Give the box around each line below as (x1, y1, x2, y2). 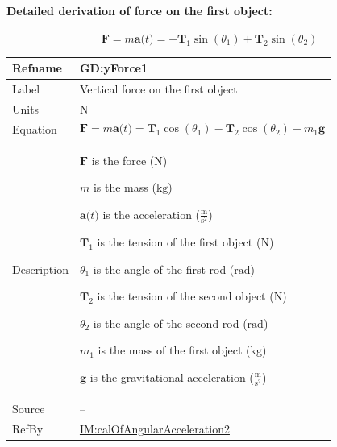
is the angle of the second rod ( (93, 314, 248, 331)
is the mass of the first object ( (98, 341, 251, 358)
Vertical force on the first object (79, 81, 238, 97)
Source (12, 400, 45, 417)
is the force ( (91, 151, 155, 168)
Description (12, 260, 69, 277)
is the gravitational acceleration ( (89, 368, 254, 385)
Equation (12, 120, 57, 137)
